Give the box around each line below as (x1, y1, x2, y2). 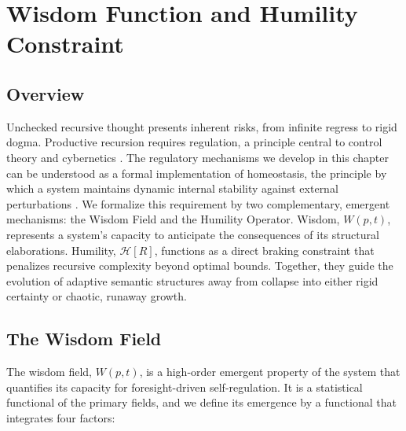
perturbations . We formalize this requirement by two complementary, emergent (6, 195, 390, 212)
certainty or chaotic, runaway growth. (6, 288, 187, 304)
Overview (6, 81, 85, 105)
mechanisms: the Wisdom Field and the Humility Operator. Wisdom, (6, 211, 340, 227)
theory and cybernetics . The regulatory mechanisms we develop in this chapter (6, 149, 389, 165)
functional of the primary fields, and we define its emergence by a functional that (6, 394, 397, 411)
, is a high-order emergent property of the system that (139, 363, 401, 380)
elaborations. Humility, (6, 241, 116, 258)
